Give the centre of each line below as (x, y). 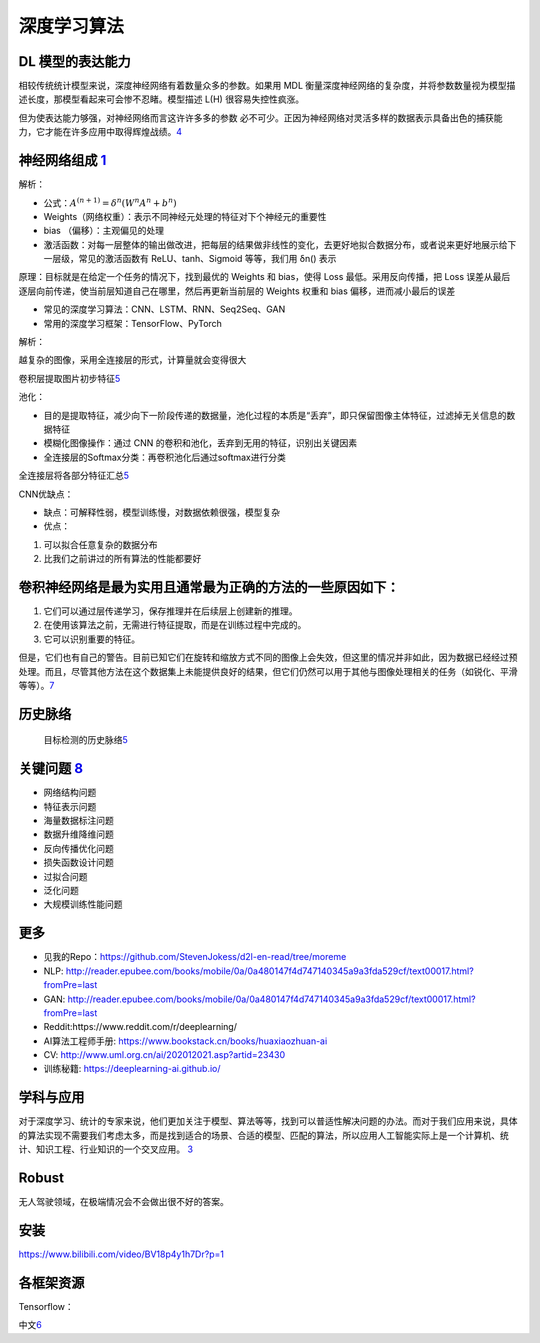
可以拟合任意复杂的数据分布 (100, 544)
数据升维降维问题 (78, 834)
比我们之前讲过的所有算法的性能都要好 (122, 559)
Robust (41, 1177)
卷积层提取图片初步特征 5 (69, 378)
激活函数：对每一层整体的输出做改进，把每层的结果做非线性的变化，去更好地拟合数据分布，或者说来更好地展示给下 (280, 244)
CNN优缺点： (46, 494)
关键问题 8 (51, 768)
